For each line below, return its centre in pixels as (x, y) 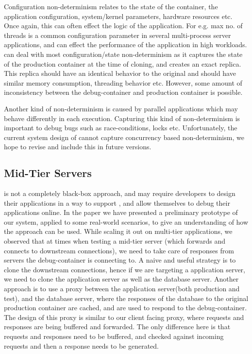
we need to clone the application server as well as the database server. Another (121, 279)
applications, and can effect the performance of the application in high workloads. (126, 44)
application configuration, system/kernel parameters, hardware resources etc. (118, 16)
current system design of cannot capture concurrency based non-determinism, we (124, 137)
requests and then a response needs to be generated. (81, 345)
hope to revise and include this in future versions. (78, 147)
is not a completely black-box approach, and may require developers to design (120, 193)
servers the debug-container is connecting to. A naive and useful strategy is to (120, 260)
